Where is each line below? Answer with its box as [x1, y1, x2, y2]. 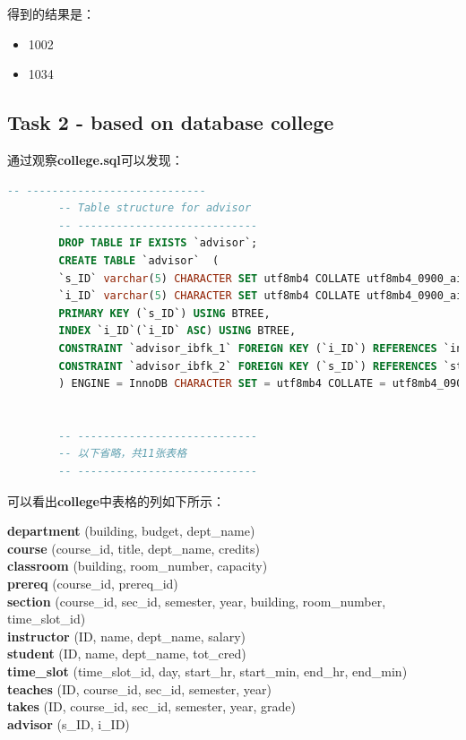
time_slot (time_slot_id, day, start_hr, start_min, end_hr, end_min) [7, 662, 408, 681]
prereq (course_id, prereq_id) [7, 574, 178, 593]
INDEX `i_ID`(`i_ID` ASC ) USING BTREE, [58, 324, 297, 338]
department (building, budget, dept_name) [7, 521, 255, 540]
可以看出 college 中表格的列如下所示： [7, 491, 225, 510]
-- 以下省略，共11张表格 [58, 447, 187, 460]
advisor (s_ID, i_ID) [7, 714, 130, 733]
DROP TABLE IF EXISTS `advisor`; [58, 237, 258, 250]
